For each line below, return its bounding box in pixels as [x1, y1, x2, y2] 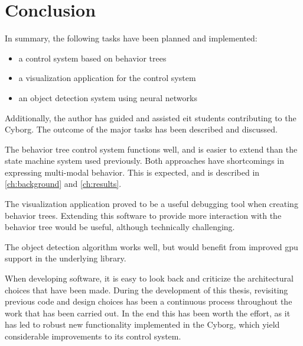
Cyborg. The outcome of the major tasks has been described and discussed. [5, 123, 278, 135]
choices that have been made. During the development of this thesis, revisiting [5, 283, 288, 296]
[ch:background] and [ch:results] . [5, 177, 122, 190]
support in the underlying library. [5, 252, 126, 264]
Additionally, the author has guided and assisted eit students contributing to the [5, 111, 297, 124]
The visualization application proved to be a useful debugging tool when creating [5, 198, 298, 210]
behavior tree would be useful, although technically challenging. [5, 221, 235, 233]
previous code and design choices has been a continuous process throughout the [5, 295, 292, 308]
